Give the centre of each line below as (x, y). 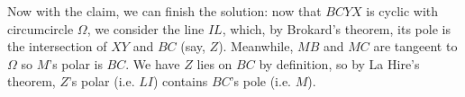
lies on (214, 63)
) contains (180, 81)
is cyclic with (402, 11)
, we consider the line (146, 28)
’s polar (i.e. (101, 81)
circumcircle (41, 28)
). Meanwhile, (256, 46)
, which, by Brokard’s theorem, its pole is (336, 28)
